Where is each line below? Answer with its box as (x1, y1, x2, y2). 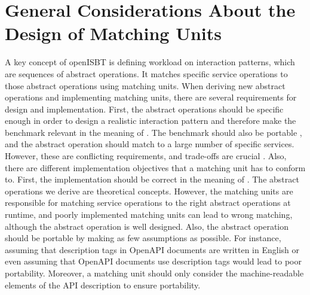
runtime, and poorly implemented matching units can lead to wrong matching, (5, 208, 293, 221)
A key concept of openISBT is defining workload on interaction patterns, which (5, 56, 295, 68)
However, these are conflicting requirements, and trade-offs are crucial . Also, (5, 150, 287, 162)
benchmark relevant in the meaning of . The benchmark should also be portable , (5, 126, 302, 138)
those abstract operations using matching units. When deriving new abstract (5, 79, 286, 92)
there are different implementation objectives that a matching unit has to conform (5, 161, 306, 174)
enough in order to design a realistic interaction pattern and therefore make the (5, 114, 296, 127)
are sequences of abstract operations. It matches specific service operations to (5, 67, 288, 80)
